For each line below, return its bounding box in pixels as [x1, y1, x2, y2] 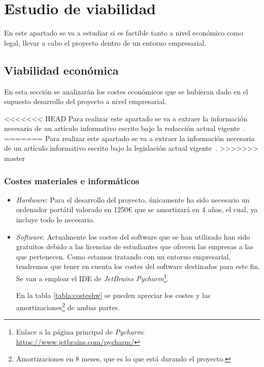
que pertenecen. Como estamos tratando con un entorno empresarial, [16, 251, 231, 261]
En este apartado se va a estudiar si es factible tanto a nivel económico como [4, 27, 243, 38]
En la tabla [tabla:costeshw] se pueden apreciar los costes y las [16, 290, 211, 301]
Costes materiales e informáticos [4, 174, 140, 187]
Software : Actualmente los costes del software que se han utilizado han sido [16, 231, 250, 242]
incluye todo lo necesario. [16, 214, 95, 225]
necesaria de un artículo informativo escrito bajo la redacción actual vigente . [4, 123, 246, 134]
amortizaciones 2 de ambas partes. [16, 300, 120, 312]
